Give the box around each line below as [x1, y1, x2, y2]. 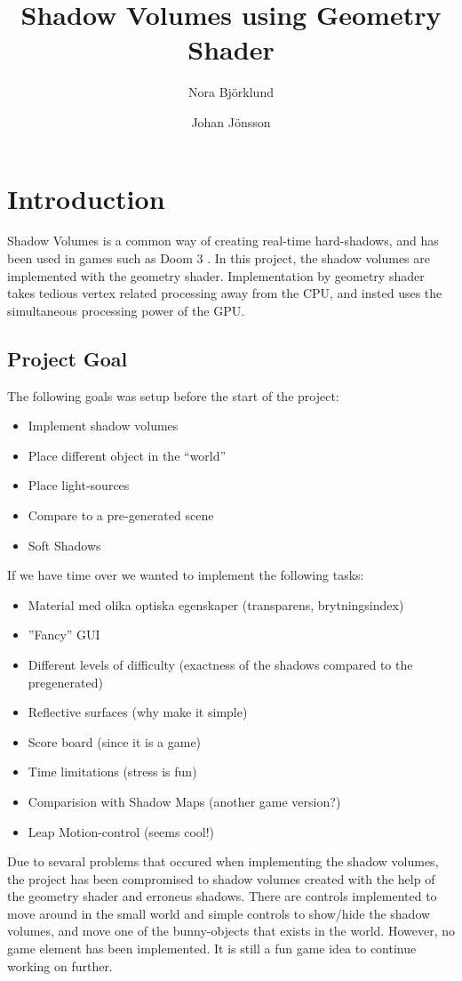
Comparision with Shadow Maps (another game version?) [28, 792, 341, 810]
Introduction [7, 180, 165, 216]
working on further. [7, 956, 113, 975]
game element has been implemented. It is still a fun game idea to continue [7, 939, 417, 958]
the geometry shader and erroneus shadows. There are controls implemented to [7, 887, 437, 905]
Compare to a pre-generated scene [28, 505, 214, 524]
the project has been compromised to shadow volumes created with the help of [7, 869, 435, 888]
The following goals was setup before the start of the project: [7, 386, 339, 405]
